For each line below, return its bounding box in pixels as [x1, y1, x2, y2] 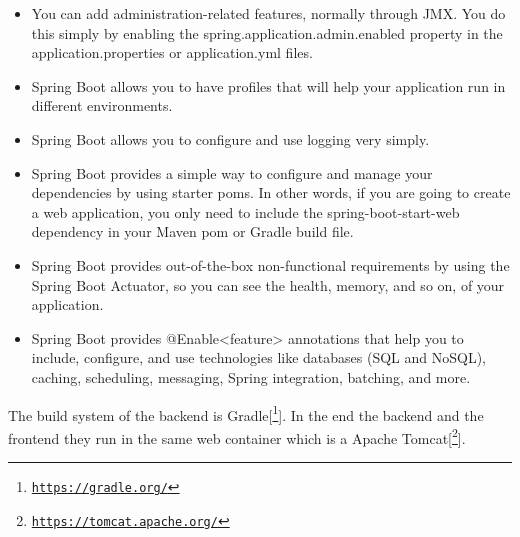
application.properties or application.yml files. [31, 42, 313, 63]
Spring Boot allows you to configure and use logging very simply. [31, 128, 430, 149]
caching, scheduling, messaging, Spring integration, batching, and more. [31, 366, 471, 387]
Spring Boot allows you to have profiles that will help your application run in [31, 75, 506, 96]
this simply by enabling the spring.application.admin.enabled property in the [31, 22, 503, 43]
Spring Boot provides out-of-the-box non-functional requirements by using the [31, 254, 510, 275]
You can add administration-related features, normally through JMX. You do [31, 3, 506, 23]
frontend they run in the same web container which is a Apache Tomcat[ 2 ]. [8, 424, 466, 448]
